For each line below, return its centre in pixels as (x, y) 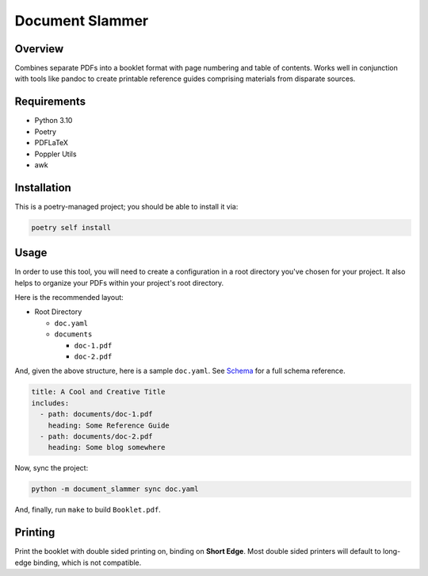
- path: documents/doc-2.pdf (97, 436)
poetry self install (71, 227)
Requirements (50, 102)
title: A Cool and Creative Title (98, 392)
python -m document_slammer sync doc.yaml (115, 489)
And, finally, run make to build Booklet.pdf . (88, 510)
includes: (50, 403)
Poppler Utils (55, 154)
